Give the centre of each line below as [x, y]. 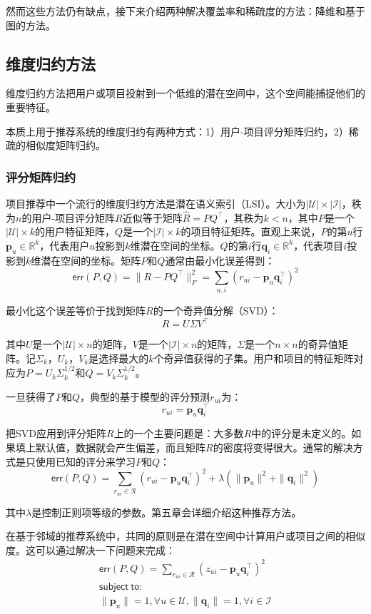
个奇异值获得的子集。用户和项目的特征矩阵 [254, 358]
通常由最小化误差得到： [220, 260]
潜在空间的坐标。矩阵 [91, 260]
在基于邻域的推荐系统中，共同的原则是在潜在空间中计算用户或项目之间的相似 [185, 536]
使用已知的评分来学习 [85, 461]
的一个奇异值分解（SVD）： [216, 311]
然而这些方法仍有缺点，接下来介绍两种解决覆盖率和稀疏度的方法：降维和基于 [185, 11]
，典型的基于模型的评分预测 [145, 396]
